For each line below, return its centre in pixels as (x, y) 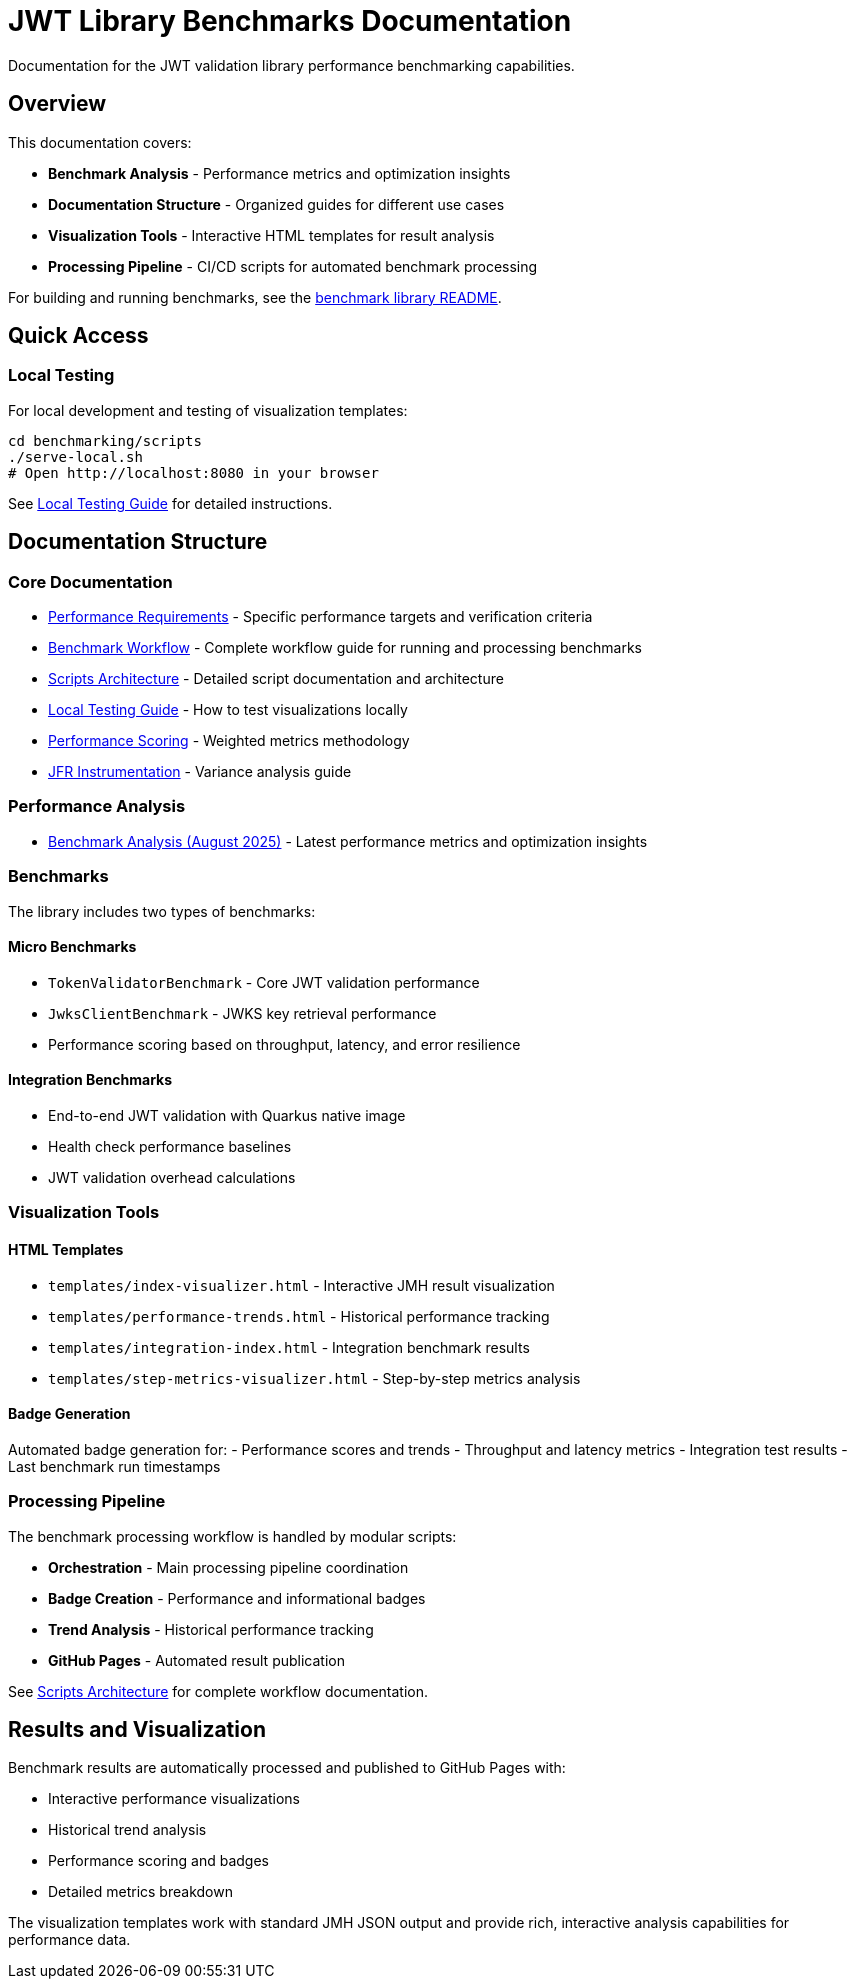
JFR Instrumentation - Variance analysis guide (200, 772)
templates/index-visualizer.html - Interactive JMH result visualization (301, 1285)
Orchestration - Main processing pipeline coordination (228, 1567)
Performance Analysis (97, 806)
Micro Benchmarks (72, 947)
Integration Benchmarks (90, 1080)
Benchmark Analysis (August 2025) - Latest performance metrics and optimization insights (348, 841)
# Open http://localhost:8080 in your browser (193, 472)
